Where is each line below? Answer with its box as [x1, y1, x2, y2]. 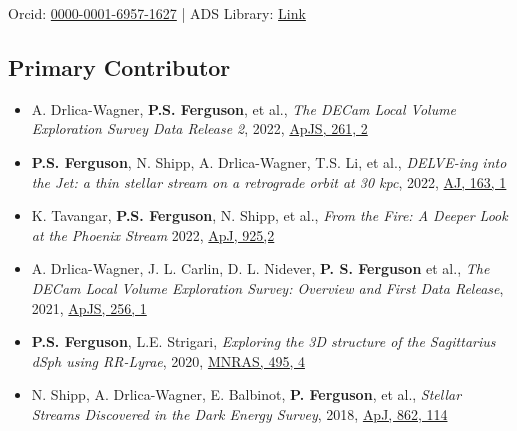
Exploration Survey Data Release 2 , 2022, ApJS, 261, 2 [31, 118, 368, 139]
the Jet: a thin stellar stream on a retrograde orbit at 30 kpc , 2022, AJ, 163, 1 [31, 171, 507, 192]
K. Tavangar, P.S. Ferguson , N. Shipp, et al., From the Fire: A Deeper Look [31, 205, 508, 226]
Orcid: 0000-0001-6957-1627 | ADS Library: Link [8, 3, 306, 23]
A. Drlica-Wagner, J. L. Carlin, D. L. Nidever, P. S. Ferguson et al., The [31, 258, 490, 279]
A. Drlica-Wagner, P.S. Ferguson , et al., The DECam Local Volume [31, 98, 457, 119]
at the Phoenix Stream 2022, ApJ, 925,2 [31, 224, 275, 245]
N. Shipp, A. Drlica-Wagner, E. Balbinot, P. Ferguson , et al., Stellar [31, 384, 462, 405]
